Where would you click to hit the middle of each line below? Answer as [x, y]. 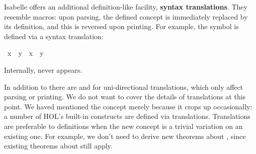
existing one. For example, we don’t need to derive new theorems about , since [125, 136]
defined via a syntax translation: [54, 36]
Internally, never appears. [43, 69]
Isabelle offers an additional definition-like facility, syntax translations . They [126, 7]
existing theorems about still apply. [58, 146]
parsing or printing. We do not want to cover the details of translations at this [125, 97]
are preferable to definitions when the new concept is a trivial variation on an [123, 126]
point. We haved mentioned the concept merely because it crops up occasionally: [128, 106]
